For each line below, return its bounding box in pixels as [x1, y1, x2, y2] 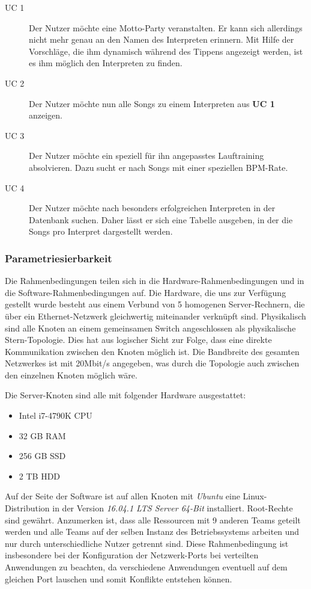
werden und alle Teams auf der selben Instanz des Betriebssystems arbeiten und [5, 525, 300, 538]
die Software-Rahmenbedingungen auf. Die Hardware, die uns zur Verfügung [5, 286, 286, 298]
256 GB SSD [19, 449, 66, 462]
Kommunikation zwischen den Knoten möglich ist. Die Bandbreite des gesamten [5, 345, 300, 357]
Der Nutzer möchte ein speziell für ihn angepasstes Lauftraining [29, 149, 264, 162]
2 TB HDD [19, 469, 61, 482]
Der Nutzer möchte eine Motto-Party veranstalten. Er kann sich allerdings [29, 21, 303, 34]
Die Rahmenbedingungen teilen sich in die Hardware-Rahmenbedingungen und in [5, 274, 304, 287]
